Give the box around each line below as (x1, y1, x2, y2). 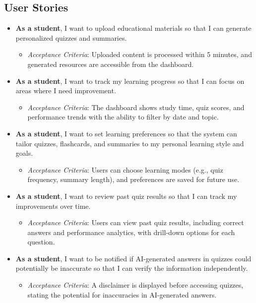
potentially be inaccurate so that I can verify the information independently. (15, 263, 248, 273)
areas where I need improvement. (15, 85, 116, 96)
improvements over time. (15, 200, 91, 211)
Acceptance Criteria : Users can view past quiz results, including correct (27, 217, 244, 228)
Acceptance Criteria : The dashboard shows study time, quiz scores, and (27, 102, 245, 112)
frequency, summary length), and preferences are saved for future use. (27, 174, 240, 184)
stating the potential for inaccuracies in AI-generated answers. (27, 289, 217, 300)
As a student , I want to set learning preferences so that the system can (15, 128, 237, 138)
